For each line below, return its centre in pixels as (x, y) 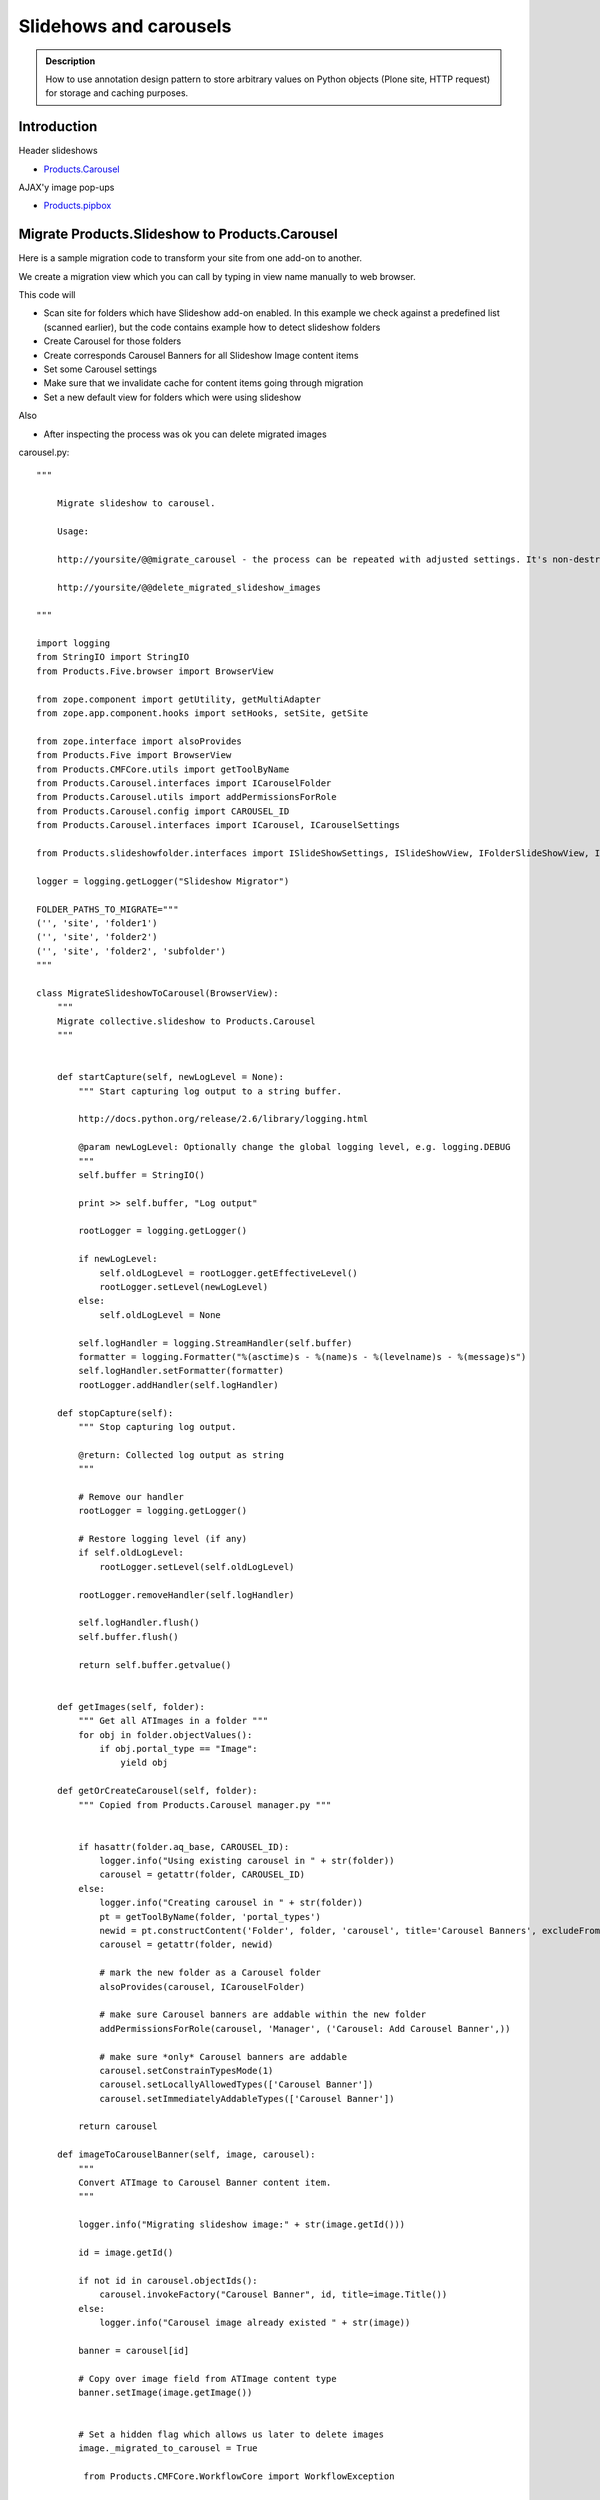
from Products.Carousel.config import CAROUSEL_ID (163, 811)
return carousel (118, 2126)
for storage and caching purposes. (117, 93)
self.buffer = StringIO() (141, 1174)
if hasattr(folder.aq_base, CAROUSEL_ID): (184, 1846)
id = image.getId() (126, 2252)
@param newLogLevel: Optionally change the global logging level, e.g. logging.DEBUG (294, 1147)
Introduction (58, 126)
